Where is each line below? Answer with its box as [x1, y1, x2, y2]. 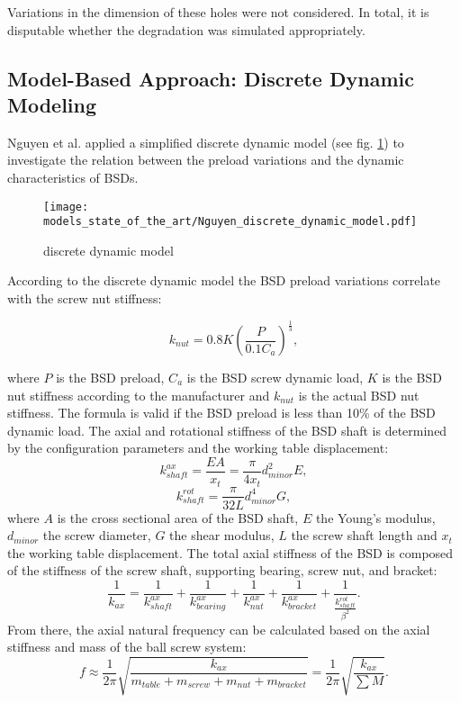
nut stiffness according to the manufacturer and [7, 385, 270, 404]
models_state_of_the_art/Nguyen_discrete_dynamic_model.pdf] [43, 215, 418, 229]
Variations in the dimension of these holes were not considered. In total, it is [7, 3, 429, 21]
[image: [43, 200, 89, 213]
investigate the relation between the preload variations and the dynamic [7, 150, 404, 169]
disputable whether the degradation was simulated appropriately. [7, 20, 365, 39]
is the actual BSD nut [298, 385, 419, 404]
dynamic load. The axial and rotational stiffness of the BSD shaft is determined [7, 420, 447, 439]
